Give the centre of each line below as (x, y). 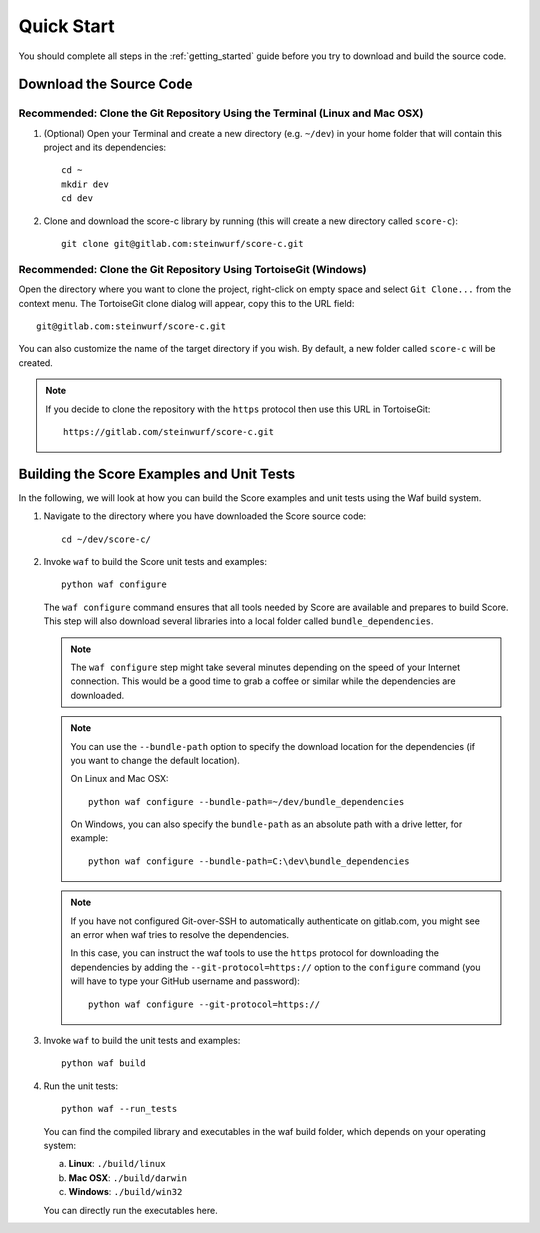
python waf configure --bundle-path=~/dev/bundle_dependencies (246, 801)
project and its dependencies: (105, 147)
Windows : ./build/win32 (125, 1192)
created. (36, 362)
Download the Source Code (105, 84)
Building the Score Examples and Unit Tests (157, 473)
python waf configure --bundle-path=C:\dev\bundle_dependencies (249, 861)
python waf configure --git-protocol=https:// (204, 1004)
